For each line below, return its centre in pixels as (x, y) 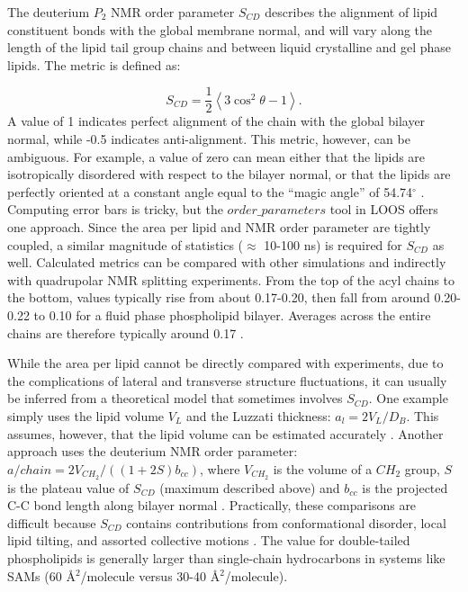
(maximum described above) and (250, 487)
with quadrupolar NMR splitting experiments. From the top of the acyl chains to (231, 279)
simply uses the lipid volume (86, 415)
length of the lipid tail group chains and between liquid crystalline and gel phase (229, 47)
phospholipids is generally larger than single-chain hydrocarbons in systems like (226, 557)
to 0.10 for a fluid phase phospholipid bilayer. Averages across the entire (232, 314)
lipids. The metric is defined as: (94, 64)
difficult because (52, 522)
